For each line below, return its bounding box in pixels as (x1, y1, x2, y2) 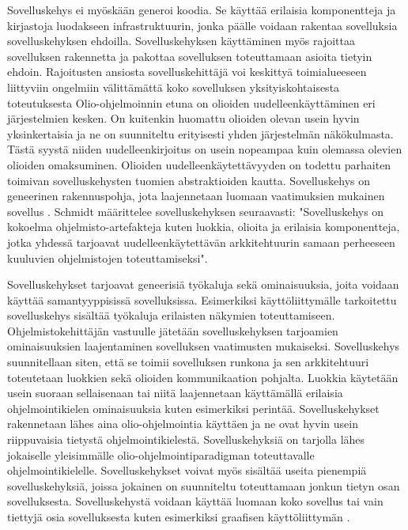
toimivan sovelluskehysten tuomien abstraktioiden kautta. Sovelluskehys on (7, 172, 371, 188)
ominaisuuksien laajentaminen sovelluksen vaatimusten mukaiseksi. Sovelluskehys (7, 338, 400, 354)
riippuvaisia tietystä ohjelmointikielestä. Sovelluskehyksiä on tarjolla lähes (7, 431, 365, 448)
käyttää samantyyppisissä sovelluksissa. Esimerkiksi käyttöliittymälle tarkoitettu (7, 291, 397, 308)
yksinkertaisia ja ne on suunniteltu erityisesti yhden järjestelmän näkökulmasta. (7, 125, 394, 142)
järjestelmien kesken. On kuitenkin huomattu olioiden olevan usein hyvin (7, 110, 360, 127)
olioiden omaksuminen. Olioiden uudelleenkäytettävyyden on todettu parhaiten (7, 156, 391, 172)
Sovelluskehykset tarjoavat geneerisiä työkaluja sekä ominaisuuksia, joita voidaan (7, 276, 399, 293)
